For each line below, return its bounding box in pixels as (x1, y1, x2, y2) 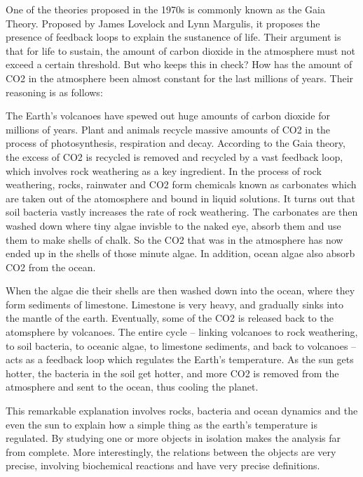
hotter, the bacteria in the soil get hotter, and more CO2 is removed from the (6, 365, 339, 380)
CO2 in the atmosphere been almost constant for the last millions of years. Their (6, 70, 354, 85)
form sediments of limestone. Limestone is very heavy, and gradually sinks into (6, 296, 343, 311)
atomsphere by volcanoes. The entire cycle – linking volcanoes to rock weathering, (6, 325, 358, 339)
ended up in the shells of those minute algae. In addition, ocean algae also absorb (6, 246, 355, 261)
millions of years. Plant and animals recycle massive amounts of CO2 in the (6, 122, 331, 136)
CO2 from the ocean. (6, 259, 96, 274)
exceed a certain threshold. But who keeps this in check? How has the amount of (6, 57, 352, 72)
